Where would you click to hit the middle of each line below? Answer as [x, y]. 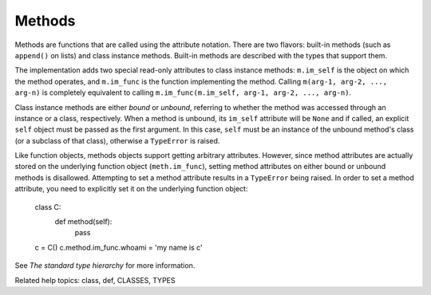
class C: [48, 206]
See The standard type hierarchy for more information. [105, 265]
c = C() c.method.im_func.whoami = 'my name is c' [119, 247]
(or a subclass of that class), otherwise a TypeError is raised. [117, 140]
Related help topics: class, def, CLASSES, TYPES [95, 280]
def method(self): [83, 222]
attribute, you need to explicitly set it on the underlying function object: [131, 189]
